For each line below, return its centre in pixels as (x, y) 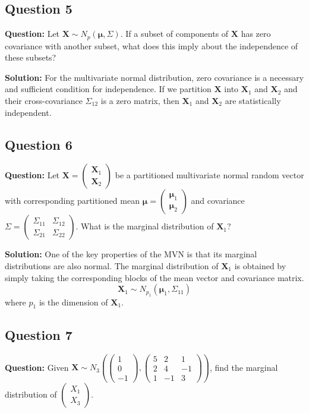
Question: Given (37, 367)
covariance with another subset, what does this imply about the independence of (152, 45)
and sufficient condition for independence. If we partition (108, 89)
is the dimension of (73, 302)
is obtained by (260, 266)
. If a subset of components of (174, 34)
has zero (256, 34)
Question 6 (39, 144)
